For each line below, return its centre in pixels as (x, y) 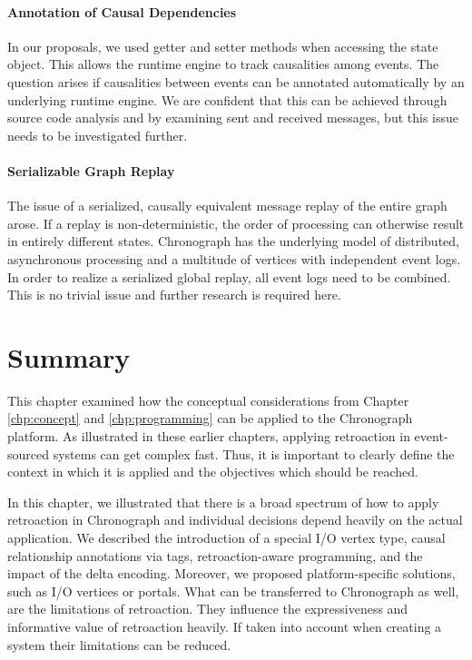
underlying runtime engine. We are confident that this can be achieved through (227, 99)
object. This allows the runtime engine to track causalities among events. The (223, 64)
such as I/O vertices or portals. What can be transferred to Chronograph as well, (233, 591)
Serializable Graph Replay (91, 170)
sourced (29, 453)
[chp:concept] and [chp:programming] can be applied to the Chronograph (210, 418)
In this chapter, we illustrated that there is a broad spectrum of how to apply (223, 502)
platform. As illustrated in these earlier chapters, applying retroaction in (209, 436)
